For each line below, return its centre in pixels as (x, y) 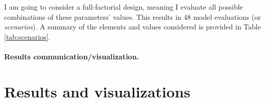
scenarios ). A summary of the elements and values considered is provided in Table (132, 27)
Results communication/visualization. (72, 56)
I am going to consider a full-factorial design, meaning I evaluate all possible (124, 7)
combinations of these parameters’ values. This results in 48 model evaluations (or (132, 16)
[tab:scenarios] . (27, 36)
